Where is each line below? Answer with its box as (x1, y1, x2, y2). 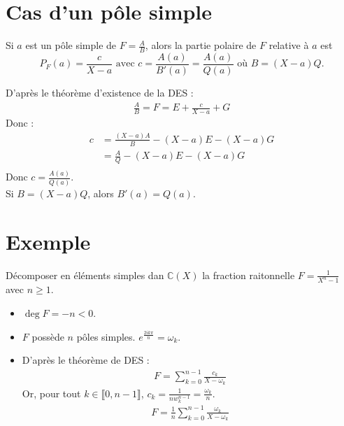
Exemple (6, 227, 91, 255)
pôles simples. (76, 329, 136, 343)
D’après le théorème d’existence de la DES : (6, 85, 194, 100)
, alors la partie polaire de (145, 38, 257, 52)
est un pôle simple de (25, 38, 117, 52)
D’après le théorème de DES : (22, 353, 150, 367)
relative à (268, 38, 309, 52)
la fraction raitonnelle (202, 267, 295, 282)
